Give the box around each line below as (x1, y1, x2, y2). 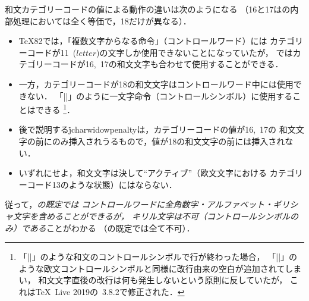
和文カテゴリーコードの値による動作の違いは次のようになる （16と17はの (5, 3, 291, 15)
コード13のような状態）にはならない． (27, 178, 177, 190)
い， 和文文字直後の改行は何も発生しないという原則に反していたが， (18, 274, 288, 286)
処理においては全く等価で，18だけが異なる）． (12, 14, 191, 27)
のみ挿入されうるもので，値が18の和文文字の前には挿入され (52, 135, 285, 147)
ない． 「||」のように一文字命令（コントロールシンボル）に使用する (27, 89, 293, 102)
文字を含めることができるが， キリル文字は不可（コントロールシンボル (12, 209, 290, 222)
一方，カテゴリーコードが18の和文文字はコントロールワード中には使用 (18, 77, 294, 90)
